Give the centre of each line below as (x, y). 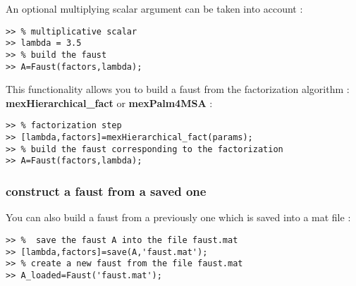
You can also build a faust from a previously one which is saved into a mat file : (178, 217)
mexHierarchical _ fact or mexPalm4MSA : (109, 102)
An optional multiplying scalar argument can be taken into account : (154, 8)
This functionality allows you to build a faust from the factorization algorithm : (178, 89)
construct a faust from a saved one (106, 191)
